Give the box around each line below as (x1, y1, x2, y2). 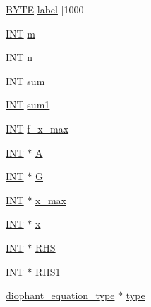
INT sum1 (6, 97, 50, 112)
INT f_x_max (6, 121, 69, 135)
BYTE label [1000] (6, 2, 87, 16)
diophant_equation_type (6, 288, 115, 303)
